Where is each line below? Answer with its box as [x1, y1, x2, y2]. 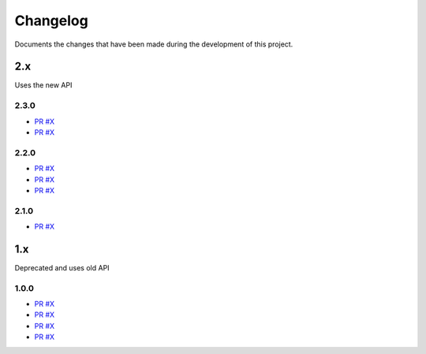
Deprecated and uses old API [14, 263, 110, 272]
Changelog [14, 12, 88, 29]
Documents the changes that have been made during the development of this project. [14, 39, 293, 49]
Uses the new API [14, 80, 73, 90]
